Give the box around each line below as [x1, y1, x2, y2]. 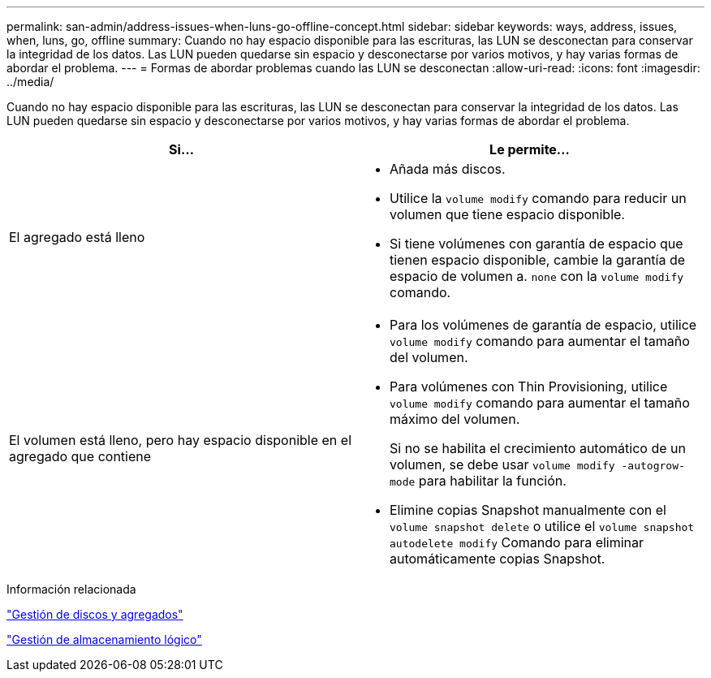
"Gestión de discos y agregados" [6, 607, 183, 621]
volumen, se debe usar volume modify [390, 456, 615, 473]
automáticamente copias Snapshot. [390, 551, 605, 567]
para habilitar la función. [418, 473, 567, 489]
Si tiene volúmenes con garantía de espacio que [390, 235, 683, 252]
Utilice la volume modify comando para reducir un [390, 190, 687, 206]
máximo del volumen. [390, 411, 520, 427]
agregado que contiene [9, 448, 152, 464]
